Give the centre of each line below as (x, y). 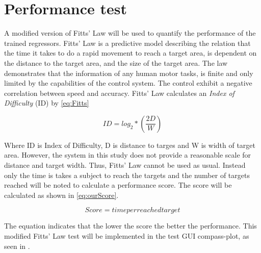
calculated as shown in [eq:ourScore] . (61, 195)
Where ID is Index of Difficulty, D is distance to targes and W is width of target (130, 145)
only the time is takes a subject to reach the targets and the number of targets (127, 175)
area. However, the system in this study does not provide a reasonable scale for (128, 155)
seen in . (17, 246)
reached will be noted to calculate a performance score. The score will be (118, 185)
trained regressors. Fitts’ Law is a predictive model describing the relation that (127, 43)
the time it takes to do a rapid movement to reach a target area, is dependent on (130, 53)
